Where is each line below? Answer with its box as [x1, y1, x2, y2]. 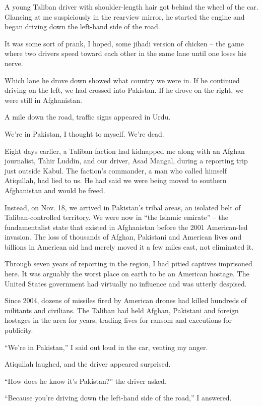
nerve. [5, 57, 23, 68]
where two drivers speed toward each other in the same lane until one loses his [5, 48, 247, 59]
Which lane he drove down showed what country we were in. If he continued [5, 75, 240, 85]
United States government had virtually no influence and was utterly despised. [5, 278, 247, 288]
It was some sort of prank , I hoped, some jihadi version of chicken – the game [5, 38, 244, 48]
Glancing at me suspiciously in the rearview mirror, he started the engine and [5, 11, 245, 22]
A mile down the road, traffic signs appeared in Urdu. [5, 111, 171, 122]
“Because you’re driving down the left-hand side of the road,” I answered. [5, 392, 232, 403]
